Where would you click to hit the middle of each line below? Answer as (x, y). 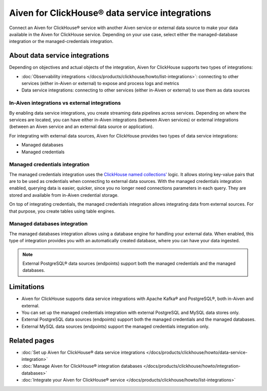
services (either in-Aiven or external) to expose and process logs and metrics (100, 84)
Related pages (32, 340)
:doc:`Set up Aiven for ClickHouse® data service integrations (83, 352)
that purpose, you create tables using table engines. (62, 211)
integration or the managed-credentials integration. (61, 42)
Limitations (27, 287)
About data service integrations (59, 56)
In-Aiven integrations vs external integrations (65, 103)
